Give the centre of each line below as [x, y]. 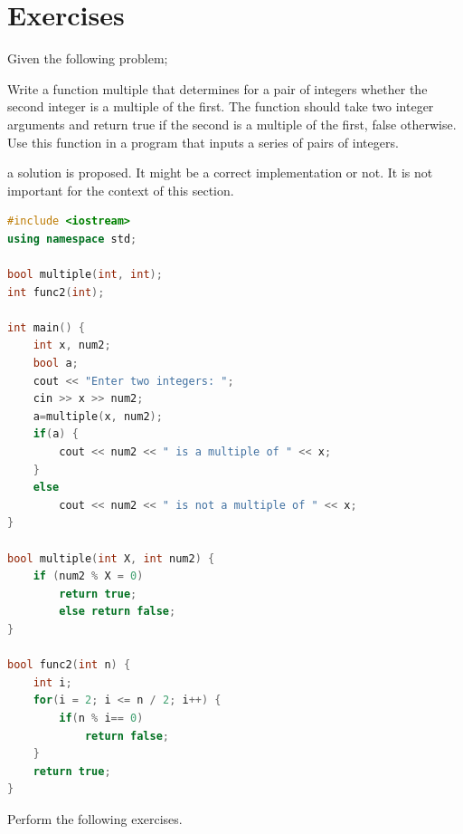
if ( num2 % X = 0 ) [88, 576]
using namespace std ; [72, 239]
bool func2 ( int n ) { [69, 665]
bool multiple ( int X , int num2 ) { [111, 558]
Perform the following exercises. [95, 818]
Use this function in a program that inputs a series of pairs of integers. [203, 142]
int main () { [46, 327]
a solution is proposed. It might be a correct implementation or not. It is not [220, 173]
